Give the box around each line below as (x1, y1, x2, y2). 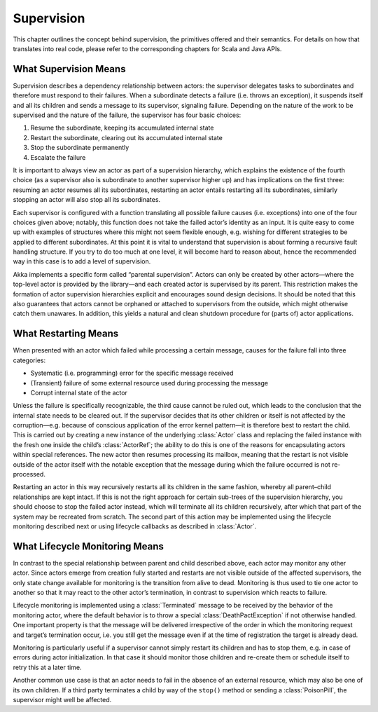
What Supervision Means (13, 63, 126, 75)
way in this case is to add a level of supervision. (13, 257, 151, 266)
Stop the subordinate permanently (30, 144, 129, 152)
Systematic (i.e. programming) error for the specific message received (30, 369, 234, 378)
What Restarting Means (13, 328, 119, 340)
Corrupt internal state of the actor (30, 388, 127, 397)
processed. (13, 470, 45, 479)
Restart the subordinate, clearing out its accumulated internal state (30, 133, 223, 142)
